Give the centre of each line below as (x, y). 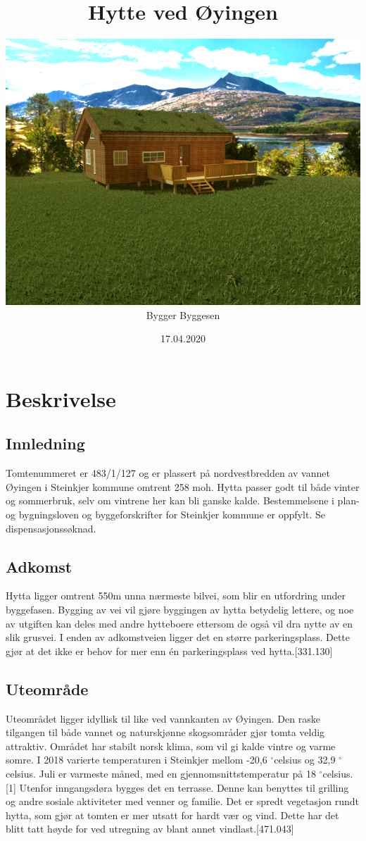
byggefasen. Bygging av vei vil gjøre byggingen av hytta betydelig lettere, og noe (180, 610)
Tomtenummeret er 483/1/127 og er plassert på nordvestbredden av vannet (168, 473)
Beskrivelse (61, 398)
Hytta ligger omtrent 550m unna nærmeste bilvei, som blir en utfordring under (176, 596)
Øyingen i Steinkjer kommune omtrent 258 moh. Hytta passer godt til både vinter (183, 486)
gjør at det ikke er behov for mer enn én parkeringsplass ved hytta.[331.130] (169, 650)
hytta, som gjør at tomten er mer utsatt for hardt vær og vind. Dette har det (172, 815)
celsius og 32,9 (305, 760)
